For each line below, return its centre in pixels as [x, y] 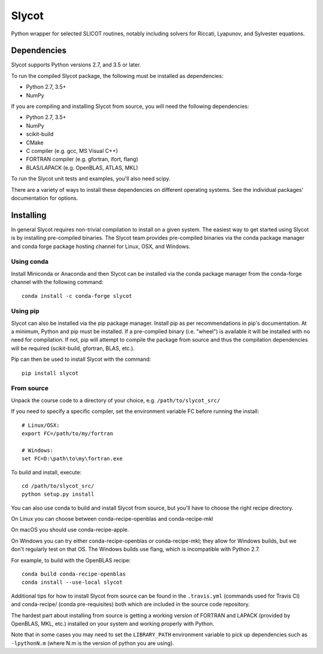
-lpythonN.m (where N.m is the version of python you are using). [93, 643]
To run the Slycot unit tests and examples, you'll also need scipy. [91, 179]
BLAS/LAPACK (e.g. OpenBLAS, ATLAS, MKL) [82, 167]
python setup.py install [58, 494]
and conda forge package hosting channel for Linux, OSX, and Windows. [101, 246]
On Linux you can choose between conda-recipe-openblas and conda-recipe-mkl [112, 519]
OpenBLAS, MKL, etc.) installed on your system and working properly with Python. [113, 623]
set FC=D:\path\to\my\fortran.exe [72, 459]
